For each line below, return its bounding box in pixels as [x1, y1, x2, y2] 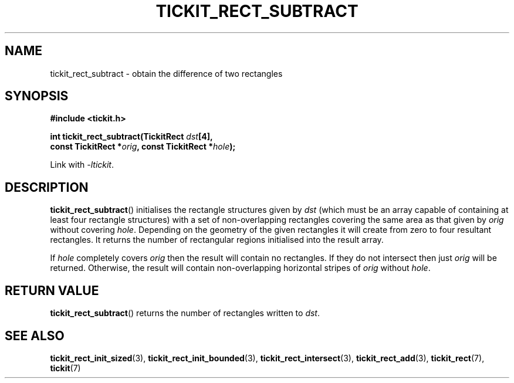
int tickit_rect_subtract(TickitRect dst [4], [50, 131, 213, 142]
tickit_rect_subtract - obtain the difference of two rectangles [50, 68, 283, 79]
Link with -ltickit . [50, 160, 114, 170]
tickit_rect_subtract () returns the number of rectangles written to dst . [50, 308, 320, 318]
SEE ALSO [5, 328, 65, 343]
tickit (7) [50, 362, 81, 373]
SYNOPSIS [5, 89, 69, 104]
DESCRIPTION [5, 179, 89, 195]
